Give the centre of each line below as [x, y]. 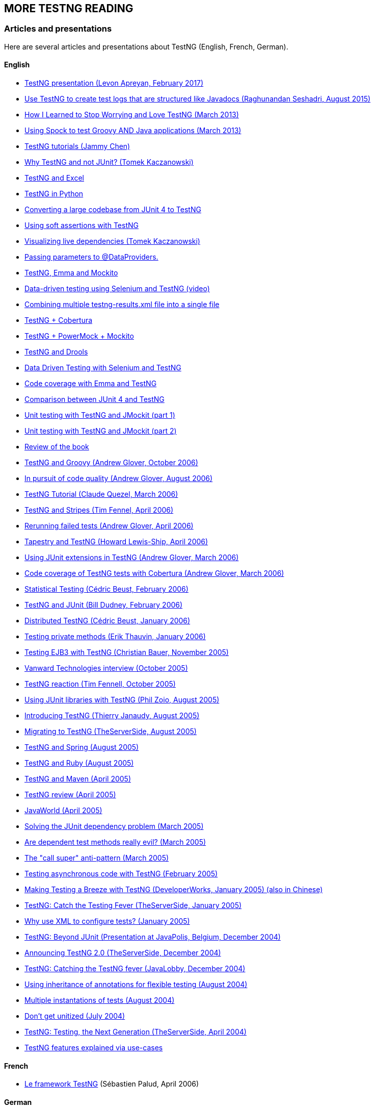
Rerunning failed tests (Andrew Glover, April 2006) [109, 526]
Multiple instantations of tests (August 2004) [100, 1000]
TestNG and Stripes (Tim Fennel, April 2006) [99, 510]
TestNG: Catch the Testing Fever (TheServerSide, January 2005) [133, 905]
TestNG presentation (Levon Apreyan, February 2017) [114, 83]
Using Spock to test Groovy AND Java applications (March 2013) [133, 131]
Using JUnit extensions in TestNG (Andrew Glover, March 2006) [132, 558]
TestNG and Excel [54, 178]
